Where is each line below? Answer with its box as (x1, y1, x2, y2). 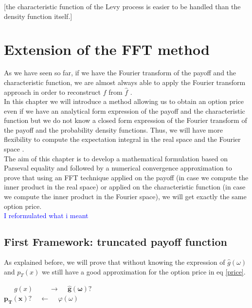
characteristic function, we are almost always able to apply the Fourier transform (4, 77, 246, 87)
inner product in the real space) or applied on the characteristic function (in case (4, 182, 246, 192)
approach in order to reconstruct (4, 86, 101, 97)
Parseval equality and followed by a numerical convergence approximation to (4, 163, 232, 173)
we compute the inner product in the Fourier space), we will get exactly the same (4, 191, 247, 202)
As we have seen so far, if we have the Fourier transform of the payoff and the (4, 68, 236, 78)
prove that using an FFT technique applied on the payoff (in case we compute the (4, 172, 249, 182)
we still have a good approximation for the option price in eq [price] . (41, 266, 246, 276)
